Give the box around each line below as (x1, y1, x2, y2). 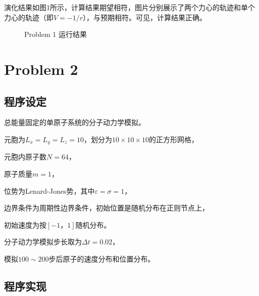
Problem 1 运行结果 (24, 29, 87, 39)
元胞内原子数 (4, 151, 46, 162)
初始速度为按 (4, 219, 46, 230)
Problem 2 (4, 58, 78, 79)
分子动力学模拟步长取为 (4, 236, 82, 247)
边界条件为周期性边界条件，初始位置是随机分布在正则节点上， (4, 202, 209, 213)
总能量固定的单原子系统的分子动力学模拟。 (4, 117, 145, 128)
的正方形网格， (149, 134, 199, 144)
